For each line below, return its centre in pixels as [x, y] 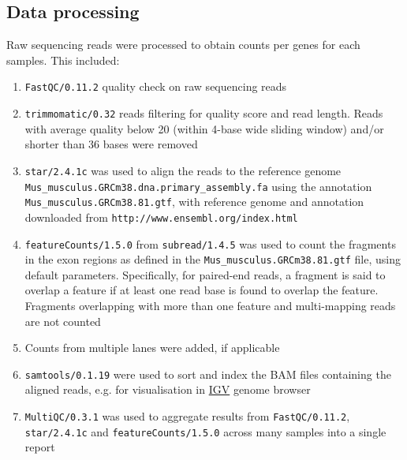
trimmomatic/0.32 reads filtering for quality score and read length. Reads [204, 113]
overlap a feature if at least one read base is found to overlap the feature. [202, 290]
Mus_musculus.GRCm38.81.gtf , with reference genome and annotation [194, 202]
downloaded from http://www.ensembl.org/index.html [161, 217]
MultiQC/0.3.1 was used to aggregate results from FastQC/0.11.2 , [187, 416]
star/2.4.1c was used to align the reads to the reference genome [183, 170]
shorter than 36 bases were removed [111, 144]
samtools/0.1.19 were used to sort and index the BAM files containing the [208, 374]
